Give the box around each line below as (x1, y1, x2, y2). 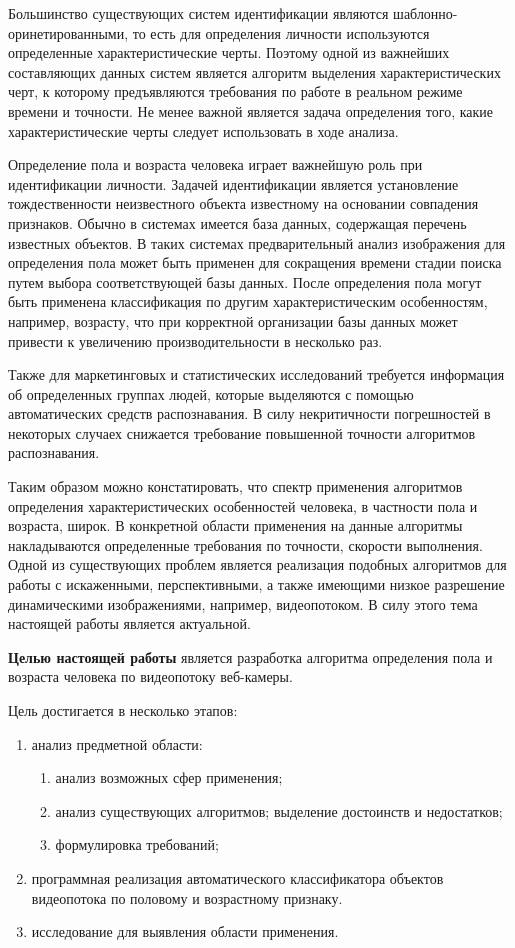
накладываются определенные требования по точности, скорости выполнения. (8, 534, 483, 555)
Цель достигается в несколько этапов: (8, 700, 238, 720)
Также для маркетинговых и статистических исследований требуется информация (8, 364, 505, 385)
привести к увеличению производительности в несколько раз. (8, 330, 383, 351)
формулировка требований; (55, 834, 219, 855)
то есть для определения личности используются (132, 22, 430, 43)
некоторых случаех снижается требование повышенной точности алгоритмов (8, 422, 476, 443)
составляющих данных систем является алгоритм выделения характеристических (8, 61, 501, 82)
